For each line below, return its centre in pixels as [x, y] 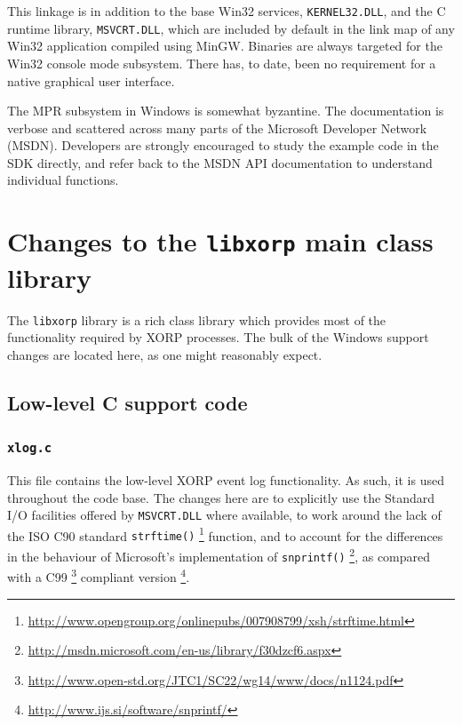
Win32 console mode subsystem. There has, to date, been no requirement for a [222, 63]
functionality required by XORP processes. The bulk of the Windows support [218, 337]
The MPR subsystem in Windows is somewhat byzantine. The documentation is [226, 111]
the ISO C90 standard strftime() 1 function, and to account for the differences [225, 534]
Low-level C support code [127, 402]
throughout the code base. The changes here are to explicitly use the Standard [221, 497]
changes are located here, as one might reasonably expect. [165, 354]
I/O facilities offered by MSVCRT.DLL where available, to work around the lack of [224, 515]
